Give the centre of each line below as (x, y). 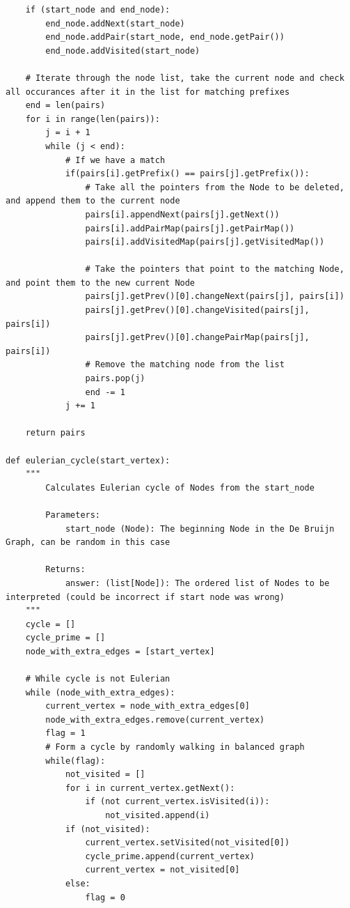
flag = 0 (105, 897)
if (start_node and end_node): (98, 10)
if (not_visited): (108, 829)
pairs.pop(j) (115, 379)
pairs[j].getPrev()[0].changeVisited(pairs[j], (197, 310)
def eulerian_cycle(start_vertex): (88, 460)
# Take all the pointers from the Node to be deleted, (215, 187)
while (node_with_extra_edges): (100, 692)
